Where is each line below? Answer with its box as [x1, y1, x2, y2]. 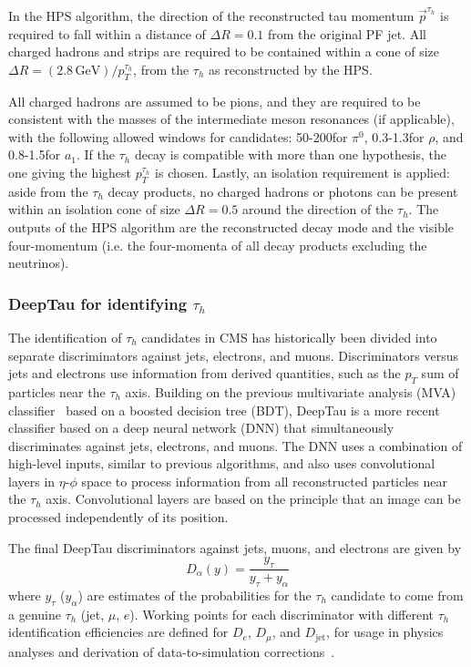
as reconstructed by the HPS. [209, 59, 373, 78]
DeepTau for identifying [8, 292, 188, 314]
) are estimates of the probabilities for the [77, 585, 312, 604]
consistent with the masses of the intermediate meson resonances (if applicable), [8, 109, 455, 128]
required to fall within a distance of [8, 24, 206, 43]
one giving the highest [8, 162, 132, 181]
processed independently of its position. [8, 508, 229, 527]
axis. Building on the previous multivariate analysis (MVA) [125, 382, 456, 401]
